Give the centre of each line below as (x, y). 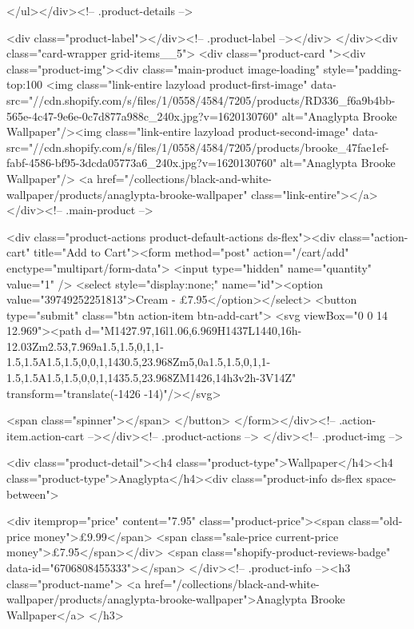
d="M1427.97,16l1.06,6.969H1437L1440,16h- (193, 330)
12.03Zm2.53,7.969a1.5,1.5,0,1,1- (85, 346)
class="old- (375, 521)
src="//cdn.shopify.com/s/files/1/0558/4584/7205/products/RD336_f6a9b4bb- (201, 100)
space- (381, 478)
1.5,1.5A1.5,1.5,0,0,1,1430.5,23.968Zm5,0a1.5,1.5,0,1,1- (139, 362)
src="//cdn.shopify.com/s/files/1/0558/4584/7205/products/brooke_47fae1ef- (198, 147)
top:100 (25, 84)
